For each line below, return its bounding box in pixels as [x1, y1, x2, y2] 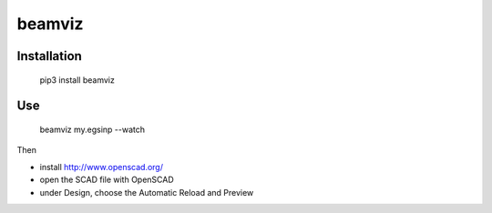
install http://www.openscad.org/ [39, 161, 164, 172]
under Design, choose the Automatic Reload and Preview [39, 187, 254, 198]
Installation [16, 48, 82, 64]
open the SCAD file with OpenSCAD [39, 174, 175, 186]
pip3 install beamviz [39, 74, 116, 86]
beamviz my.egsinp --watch [39, 124, 146, 135]
